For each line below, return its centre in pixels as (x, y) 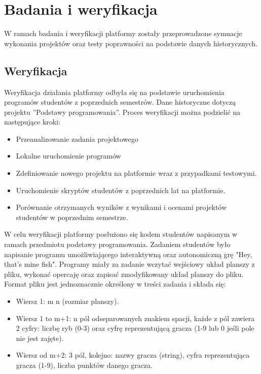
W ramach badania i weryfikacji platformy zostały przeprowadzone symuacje (123, 33)
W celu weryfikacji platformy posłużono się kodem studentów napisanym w (121, 234)
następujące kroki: (32, 122)
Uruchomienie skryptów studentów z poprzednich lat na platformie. (121, 190)
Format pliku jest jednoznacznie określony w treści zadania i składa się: (115, 284)
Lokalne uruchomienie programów (68, 156)
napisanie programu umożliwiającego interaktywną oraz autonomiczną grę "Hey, (128, 254)
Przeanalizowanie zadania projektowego (77, 138)
